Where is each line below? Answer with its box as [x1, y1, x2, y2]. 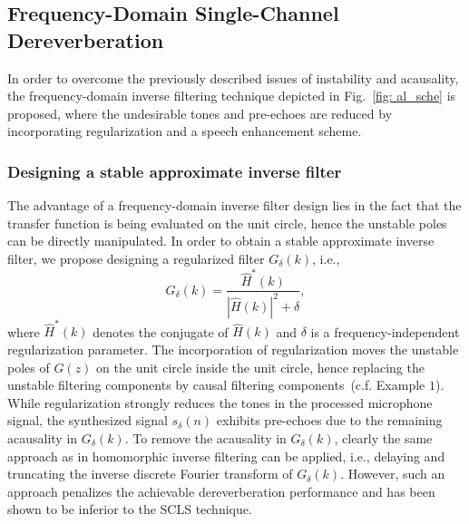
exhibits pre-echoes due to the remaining [216, 411, 443, 430]
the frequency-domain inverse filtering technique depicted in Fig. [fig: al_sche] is [7, 86, 456, 105]
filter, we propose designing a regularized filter [7, 248, 265, 267]
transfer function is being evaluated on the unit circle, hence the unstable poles [7, 213, 447, 232]
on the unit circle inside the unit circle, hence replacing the [96, 357, 425, 376]
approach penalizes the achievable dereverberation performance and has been [7, 481, 435, 500]
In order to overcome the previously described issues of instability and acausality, [7, 68, 459, 87]
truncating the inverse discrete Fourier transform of [7, 464, 293, 483]
